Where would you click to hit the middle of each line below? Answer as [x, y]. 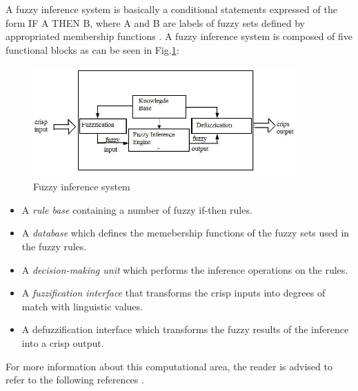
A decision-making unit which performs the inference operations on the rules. [185, 269]
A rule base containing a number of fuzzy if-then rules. [137, 209]
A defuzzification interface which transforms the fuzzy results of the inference [185, 329]
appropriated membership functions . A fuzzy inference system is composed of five [179, 36]
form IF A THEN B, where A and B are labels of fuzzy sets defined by [155, 22]
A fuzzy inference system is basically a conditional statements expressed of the [171, 9]
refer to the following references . [75, 380]
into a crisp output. [63, 342]
